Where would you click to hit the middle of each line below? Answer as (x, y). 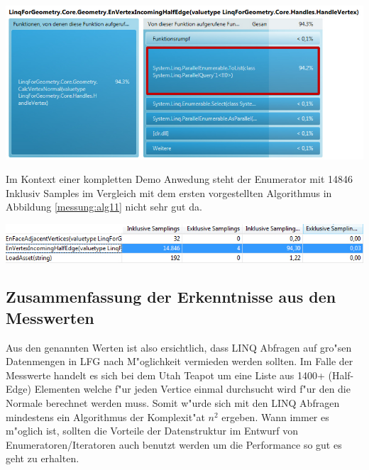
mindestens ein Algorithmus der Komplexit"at (105, 416)
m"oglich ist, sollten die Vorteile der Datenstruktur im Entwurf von (152, 431)
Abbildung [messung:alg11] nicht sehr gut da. (104, 207)
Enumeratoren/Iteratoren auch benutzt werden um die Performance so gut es (174, 444)
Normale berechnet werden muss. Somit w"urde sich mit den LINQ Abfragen (173, 403)
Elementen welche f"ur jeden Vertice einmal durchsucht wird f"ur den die (192, 389)
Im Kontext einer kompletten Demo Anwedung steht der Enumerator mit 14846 (180, 179)
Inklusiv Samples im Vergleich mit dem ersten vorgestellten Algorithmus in (169, 192)
